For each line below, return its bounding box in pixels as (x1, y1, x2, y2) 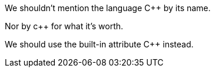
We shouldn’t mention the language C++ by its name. (5, 3, 211, 13)
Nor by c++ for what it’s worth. (5, 21, 124, 31)
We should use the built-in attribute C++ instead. (5, 39, 194, 49)
